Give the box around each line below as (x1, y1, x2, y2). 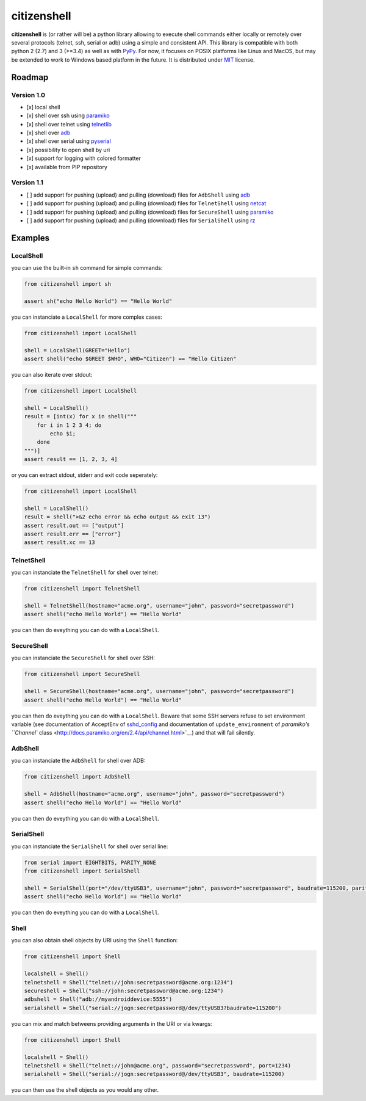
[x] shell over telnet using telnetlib (26, 120, 112, 128)
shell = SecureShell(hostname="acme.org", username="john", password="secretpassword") (24, 688, 295, 695)
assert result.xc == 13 (24, 539, 96, 546)
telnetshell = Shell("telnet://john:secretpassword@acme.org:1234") (24, 979, 234, 986)
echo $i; (49, 430, 76, 437)
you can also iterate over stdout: (11, 371, 93, 378)
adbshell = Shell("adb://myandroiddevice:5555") (24, 996, 173, 1003)
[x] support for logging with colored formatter (26, 154, 142, 162)
